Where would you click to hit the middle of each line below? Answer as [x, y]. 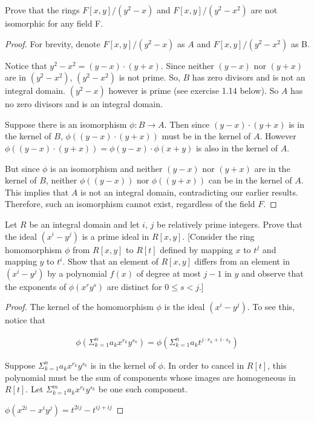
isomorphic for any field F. [54, 23]
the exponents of [36, 286]
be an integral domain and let [84, 224]
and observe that [273, 273]
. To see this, [271, 307]
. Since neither [187, 65]
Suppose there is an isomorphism [66, 124]
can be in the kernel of [250, 180]
